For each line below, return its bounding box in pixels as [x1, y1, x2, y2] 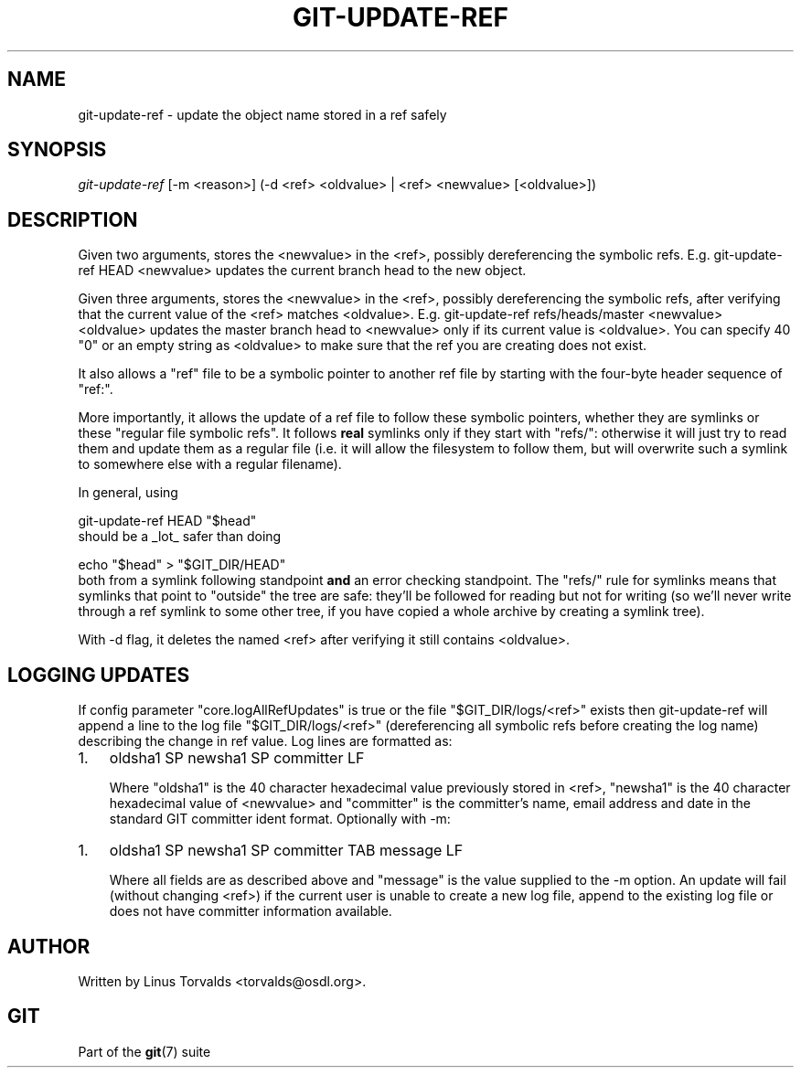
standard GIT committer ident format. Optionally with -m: [109, 811, 451, 827]
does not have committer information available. [109, 903, 392, 920]
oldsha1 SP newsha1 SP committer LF [109, 749, 365, 768]
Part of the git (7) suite [78, 1043, 211, 1059]
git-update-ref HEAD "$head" [78, 513, 257, 529]
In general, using [78, 484, 178, 501]
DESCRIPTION [7, 208, 138, 231]
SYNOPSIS [7, 138, 107, 162]
